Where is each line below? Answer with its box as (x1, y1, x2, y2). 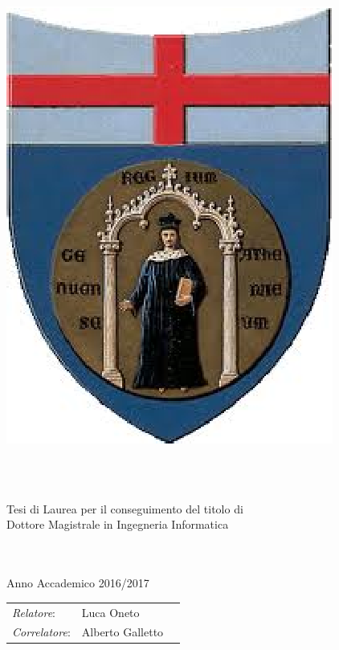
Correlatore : (12, 623, 71, 640)
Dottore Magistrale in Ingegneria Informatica (6, 516, 229, 533)
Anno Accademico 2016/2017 (6, 574, 149, 591)
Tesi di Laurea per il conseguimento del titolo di (6, 500, 243, 517)
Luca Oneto (81, 603, 140, 620)
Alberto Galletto (81, 623, 164, 640)
